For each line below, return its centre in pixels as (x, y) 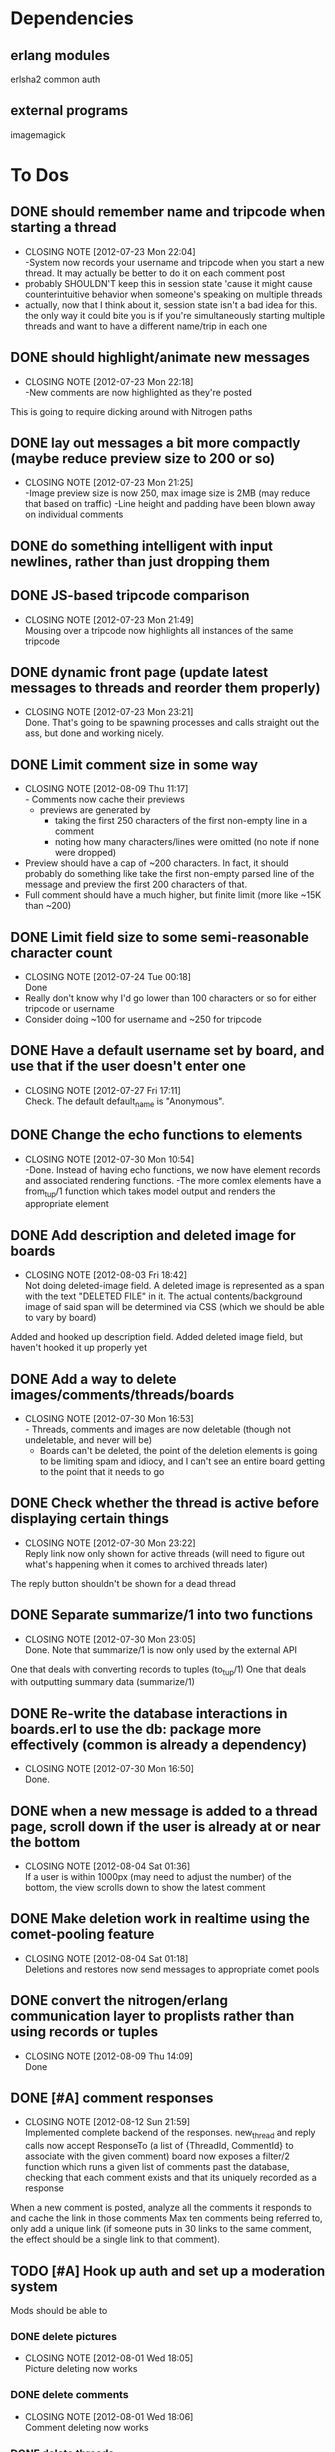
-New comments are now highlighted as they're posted (138, 392)
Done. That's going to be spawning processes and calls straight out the (172, 723)
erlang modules (60, 55)
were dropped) (85, 853)
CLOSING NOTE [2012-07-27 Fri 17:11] (103, 1090)
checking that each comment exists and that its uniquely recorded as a (170, 2178)
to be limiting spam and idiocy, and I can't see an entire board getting (182, 1461)
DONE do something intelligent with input (141, 545)
